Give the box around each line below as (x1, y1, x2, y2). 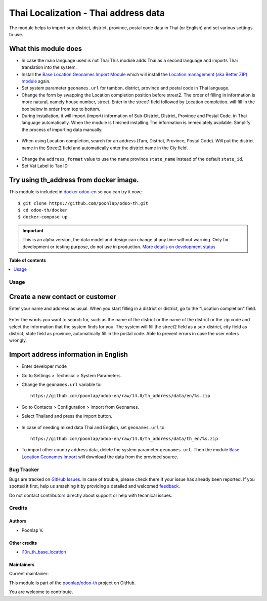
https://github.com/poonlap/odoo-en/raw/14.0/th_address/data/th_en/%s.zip (30, 436, 218, 442)
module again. (21, 78, 51, 84)
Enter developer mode (21, 363, 67, 369)
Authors (9, 518, 27, 524)
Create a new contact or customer (9, 292, 117, 301)
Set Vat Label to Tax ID (21, 163, 68, 169)
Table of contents (9, 257, 46, 263)
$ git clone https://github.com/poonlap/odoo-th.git (18, 200, 148, 206)
